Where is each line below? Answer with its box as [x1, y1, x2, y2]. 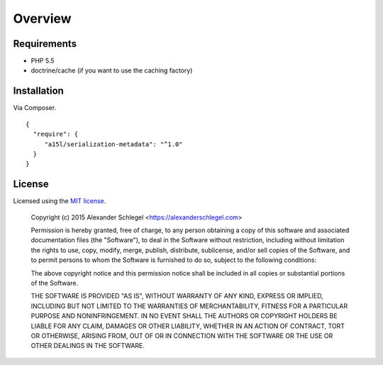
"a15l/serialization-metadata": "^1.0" [44, 140, 184, 148]
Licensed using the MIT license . [13, 197, 106, 205]
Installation [13, 85, 64, 97]
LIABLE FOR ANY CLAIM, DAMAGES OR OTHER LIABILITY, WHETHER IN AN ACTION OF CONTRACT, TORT [30, 322, 345, 330]
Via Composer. [13, 104, 57, 112]
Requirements [13, 38, 77, 50]
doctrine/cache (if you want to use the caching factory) [30, 66, 193, 75]
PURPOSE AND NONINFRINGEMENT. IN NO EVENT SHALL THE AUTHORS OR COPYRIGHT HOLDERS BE [30, 312, 338, 320]
